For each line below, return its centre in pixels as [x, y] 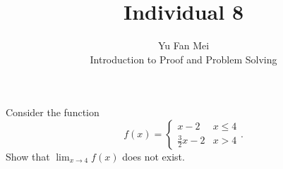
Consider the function [53, 112]
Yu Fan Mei [183, 45]
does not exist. [153, 156]
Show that [28, 156]
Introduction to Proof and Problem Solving [183, 59]
